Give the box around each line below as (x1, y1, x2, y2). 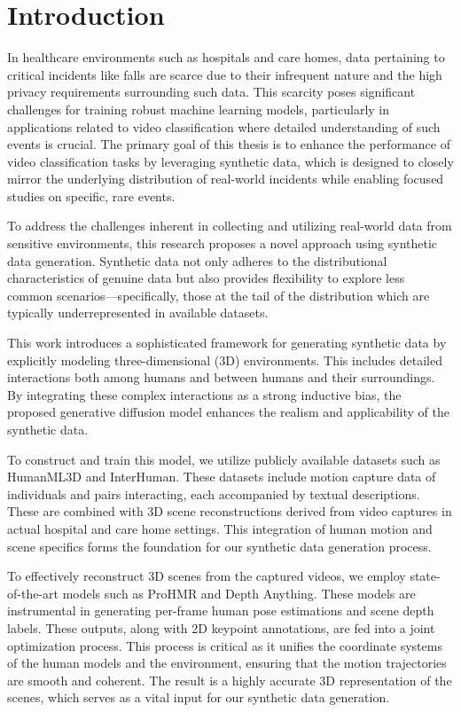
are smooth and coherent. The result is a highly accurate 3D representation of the (7, 670, 452, 689)
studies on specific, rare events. (7, 186, 176, 205)
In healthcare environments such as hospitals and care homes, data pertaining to (7, 48, 445, 67)
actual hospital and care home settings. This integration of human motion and (7, 519, 433, 537)
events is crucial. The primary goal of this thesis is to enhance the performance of (7, 135, 450, 153)
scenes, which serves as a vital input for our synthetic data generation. (7, 688, 390, 707)
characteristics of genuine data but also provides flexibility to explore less (7, 269, 405, 287)
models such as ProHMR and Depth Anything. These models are (62, 583, 416, 602)
